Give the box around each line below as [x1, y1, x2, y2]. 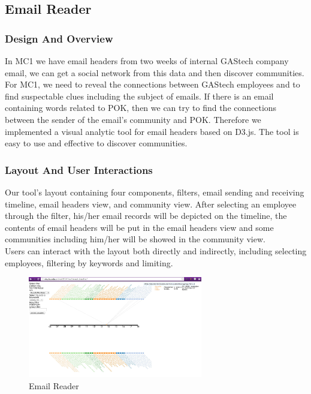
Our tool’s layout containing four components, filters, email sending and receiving [5, 185, 304, 198]
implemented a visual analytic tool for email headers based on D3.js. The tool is [5, 125, 299, 137]
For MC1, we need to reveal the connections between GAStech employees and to [5, 78, 300, 91]
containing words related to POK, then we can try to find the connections [5, 101, 277, 114]
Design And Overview [5, 31, 113, 46]
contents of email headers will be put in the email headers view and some [5, 221, 274, 233]
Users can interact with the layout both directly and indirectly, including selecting [5, 244, 307, 257]
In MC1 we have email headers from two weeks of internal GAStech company [5, 55, 289, 67]
